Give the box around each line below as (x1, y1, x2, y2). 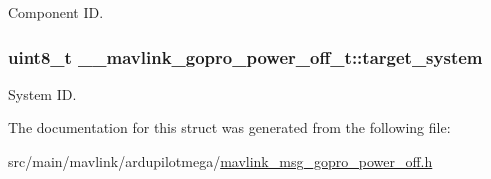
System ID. (8, 83, 77, 104)
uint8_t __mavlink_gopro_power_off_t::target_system (8, 44, 483, 69)
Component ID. (8, 2, 104, 22)
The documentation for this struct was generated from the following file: (8, 117, 451, 138)
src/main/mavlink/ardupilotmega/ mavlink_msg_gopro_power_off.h (8, 151, 433, 171)
